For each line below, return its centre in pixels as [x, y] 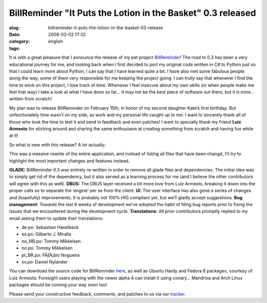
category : [20, 42]
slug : [14, 28]
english [56, 42]
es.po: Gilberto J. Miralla [46, 234]
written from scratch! [30, 99]
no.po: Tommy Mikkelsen [47, 248]
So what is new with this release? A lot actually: [57, 145]
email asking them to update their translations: [56, 218]
